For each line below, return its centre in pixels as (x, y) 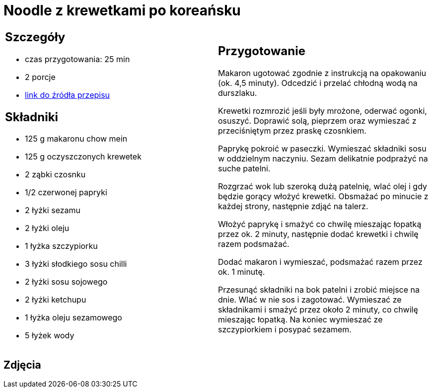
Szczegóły (35, 37)
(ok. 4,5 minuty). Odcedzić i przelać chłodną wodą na (318, 83)
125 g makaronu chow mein (76, 139)
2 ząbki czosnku (55, 175)
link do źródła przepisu (68, 95)
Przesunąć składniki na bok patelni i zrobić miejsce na (319, 290)
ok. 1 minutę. (242, 272)
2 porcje (40, 77)
